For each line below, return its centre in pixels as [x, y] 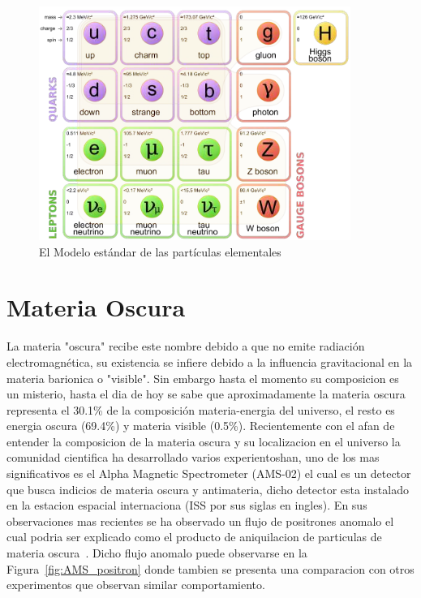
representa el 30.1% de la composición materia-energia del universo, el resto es [201, 409]
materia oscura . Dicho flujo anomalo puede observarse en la [157, 553]
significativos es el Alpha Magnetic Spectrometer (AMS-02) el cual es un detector [209, 473]
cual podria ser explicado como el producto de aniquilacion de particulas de [194, 537]
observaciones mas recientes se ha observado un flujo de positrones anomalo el [200, 521]
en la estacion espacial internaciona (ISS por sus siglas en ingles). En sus [187, 505]
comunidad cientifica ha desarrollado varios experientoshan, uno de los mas [193, 457]
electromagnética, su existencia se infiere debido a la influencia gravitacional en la [210, 361]
